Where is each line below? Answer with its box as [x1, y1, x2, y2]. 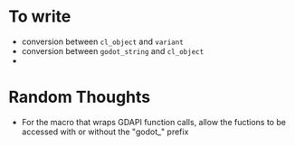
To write [8, 6, 71, 27]
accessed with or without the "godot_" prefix [21, 126, 189, 137]
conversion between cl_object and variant [21, 36, 185, 47]
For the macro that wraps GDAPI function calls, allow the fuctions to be [21, 116, 287, 127]
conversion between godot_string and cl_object [21, 45, 205, 56]
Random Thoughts [8, 87, 151, 107]
